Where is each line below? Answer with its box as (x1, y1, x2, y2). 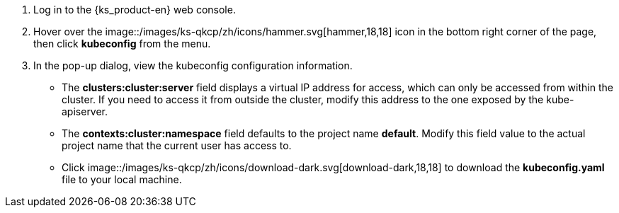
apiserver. (62, 105, 108, 117)
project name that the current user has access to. (62, 139, 292, 151)
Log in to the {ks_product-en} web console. (33, 4, 236, 16)
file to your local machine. (62, 173, 182, 185)
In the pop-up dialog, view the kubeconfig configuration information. (33, 59, 353, 71)
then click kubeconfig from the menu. (33, 38, 211, 50)
